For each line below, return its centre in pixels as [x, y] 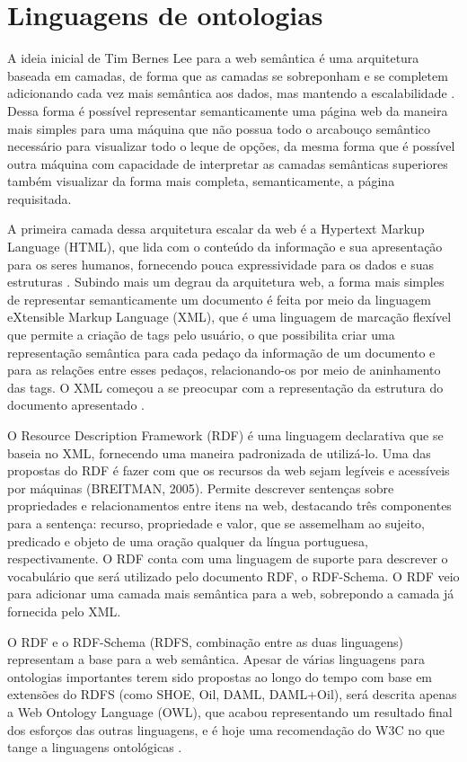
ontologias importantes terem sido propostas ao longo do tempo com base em [220, 676]
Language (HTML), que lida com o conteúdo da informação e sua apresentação [225, 247]
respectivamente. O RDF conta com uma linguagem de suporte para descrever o [228, 558]
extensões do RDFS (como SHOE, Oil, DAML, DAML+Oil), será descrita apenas [232, 694]
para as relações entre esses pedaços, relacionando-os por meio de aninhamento [224, 370]
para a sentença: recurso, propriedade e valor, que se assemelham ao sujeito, [216, 523]
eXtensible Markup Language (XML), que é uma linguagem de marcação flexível [229, 317]
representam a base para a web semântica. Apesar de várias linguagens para [216, 659]
